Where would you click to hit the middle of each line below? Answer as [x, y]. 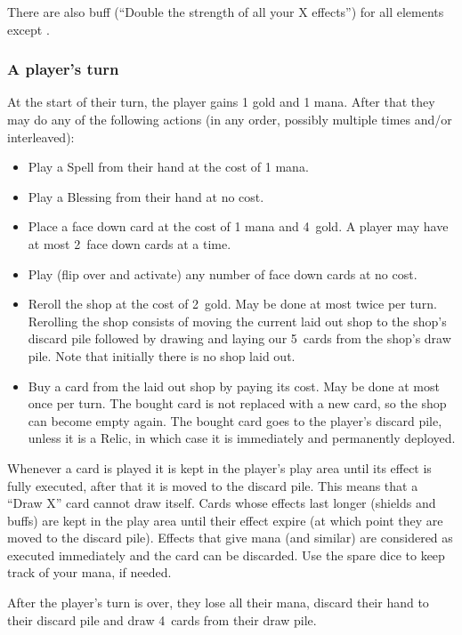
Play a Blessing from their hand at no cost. [146, 196]
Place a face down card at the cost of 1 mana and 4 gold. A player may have [238, 226]
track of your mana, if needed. [89, 572]
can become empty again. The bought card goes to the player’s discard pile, [235, 420]
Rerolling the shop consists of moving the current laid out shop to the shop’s [237, 321]
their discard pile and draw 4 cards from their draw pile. [162, 619]
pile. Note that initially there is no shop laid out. [162, 355]
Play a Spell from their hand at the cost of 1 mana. [168, 167]
